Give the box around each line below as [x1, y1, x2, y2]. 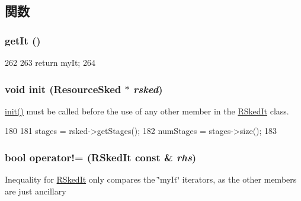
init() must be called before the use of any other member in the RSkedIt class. [5, 104, 289, 117]
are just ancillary [5, 184, 66, 197]
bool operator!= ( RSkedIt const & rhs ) [5, 149, 197, 164]
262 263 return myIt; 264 [5, 56, 95, 68]
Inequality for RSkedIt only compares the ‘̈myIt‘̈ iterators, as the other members [5, 173, 297, 186]
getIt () [5, 33, 41, 47]
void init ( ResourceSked [5, 81, 121, 96]
